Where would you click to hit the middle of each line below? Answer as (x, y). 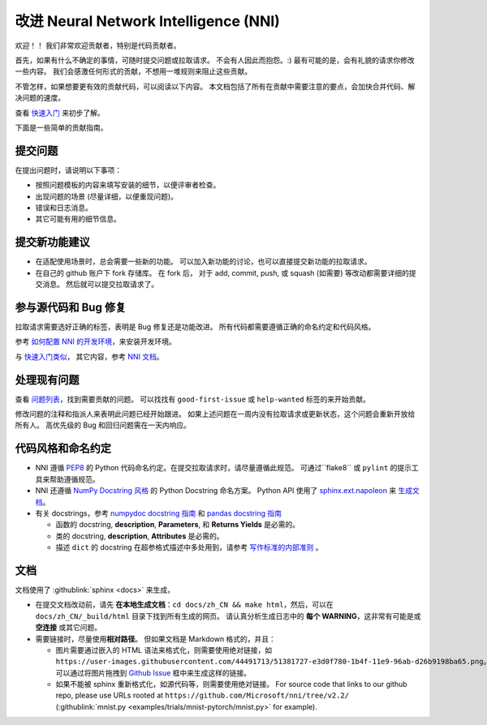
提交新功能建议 (52, 242)
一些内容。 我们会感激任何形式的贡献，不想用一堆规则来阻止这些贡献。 (133, 71)
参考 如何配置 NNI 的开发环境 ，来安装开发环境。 (95, 341)
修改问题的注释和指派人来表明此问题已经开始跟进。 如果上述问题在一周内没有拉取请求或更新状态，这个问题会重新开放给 (215, 414)
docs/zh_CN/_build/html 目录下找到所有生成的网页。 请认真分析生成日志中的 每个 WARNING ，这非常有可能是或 (228, 616)
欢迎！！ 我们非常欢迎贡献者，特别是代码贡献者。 (98, 45)
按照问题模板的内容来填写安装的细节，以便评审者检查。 (128, 185)
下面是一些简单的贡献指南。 (61, 127)
